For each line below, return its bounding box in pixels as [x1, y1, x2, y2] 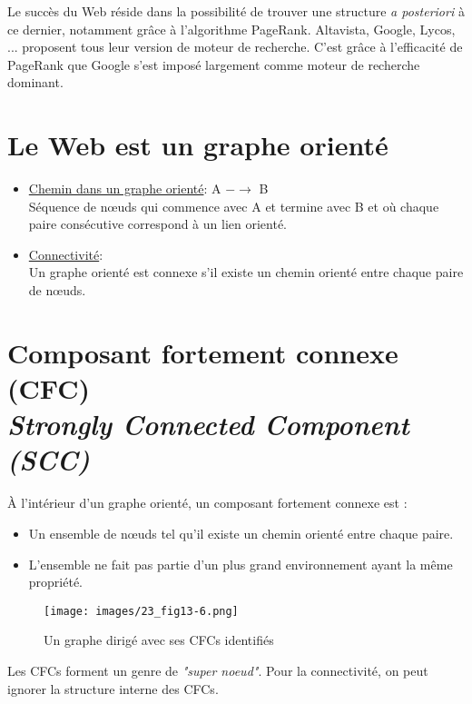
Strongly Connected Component [7, 405, 409, 443]
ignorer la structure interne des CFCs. [7, 679, 219, 698]
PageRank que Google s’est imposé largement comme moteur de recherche [7, 55, 420, 74]
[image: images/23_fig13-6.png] [44, 604, 239, 618]
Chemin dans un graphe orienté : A [28, 179, 221, 198]
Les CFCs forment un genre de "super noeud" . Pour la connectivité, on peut [7, 660, 428, 679]
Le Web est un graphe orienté [7, 126, 388, 164]
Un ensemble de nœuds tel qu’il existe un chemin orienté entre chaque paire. [28, 523, 454, 542]
